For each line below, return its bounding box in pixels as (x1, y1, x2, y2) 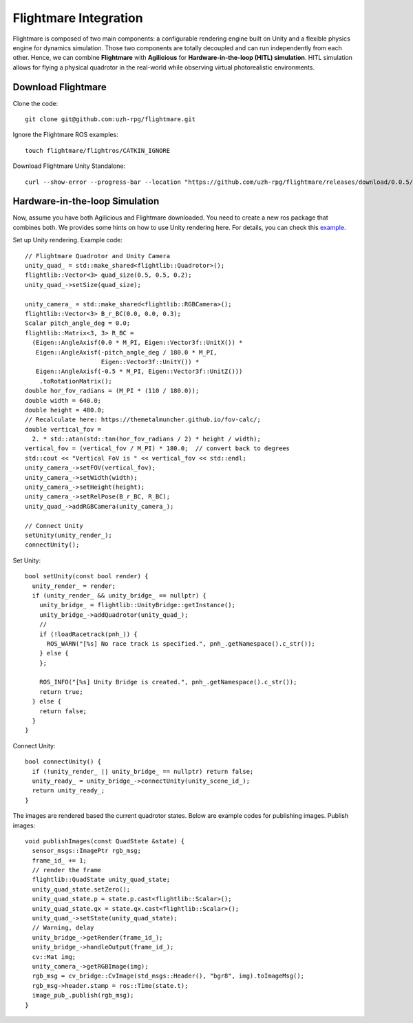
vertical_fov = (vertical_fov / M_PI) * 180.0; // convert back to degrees (25, 445, 290, 452)
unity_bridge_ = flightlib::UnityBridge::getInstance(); (39, 601, 235, 609)
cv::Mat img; (32, 953, 76, 960)
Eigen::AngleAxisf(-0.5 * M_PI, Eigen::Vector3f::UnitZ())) (35, 368, 243, 375)
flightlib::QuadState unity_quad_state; (32, 876, 171, 884)
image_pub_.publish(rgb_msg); (32, 991, 134, 1000)
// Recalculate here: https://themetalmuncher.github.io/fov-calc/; (25, 416, 261, 423)
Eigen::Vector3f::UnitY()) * (100, 358, 200, 366)
